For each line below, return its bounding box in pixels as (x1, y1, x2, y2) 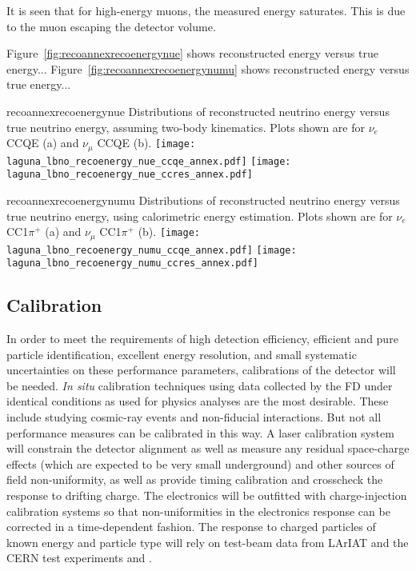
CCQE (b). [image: (97, 134, 196, 151)
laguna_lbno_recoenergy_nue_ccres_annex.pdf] (6, 169, 253, 181)
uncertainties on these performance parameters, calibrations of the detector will (6, 361, 396, 378)
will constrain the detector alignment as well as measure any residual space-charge (6, 440, 410, 457)
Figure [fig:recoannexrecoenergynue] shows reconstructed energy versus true (6, 45, 378, 62)
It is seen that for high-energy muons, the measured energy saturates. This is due (6, 2, 406, 18)
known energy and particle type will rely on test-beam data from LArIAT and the (6, 533, 409, 550)
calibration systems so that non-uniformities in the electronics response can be (6, 502, 390, 519)
